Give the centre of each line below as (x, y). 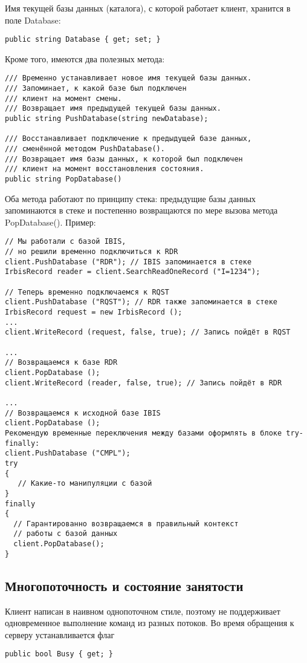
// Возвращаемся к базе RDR (61, 363)
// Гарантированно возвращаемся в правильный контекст (126, 524)
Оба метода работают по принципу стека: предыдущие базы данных (131, 198)
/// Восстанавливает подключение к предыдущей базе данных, (128, 139)
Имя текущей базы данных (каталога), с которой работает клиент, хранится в (148, 8)
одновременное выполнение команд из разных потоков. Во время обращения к (150, 623)
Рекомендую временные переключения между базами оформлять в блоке (144, 433)
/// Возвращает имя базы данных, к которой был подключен (124, 159)
